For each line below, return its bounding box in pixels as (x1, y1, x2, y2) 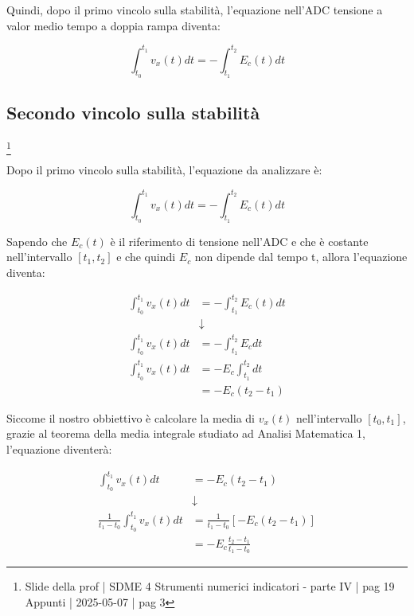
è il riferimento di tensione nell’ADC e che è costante (110, 232, 369, 249)
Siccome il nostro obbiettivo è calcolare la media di (6, 409, 256, 426)
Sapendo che (6, 232, 68, 249)
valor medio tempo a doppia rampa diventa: (6, 17, 221, 33)
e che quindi (116, 248, 176, 265)
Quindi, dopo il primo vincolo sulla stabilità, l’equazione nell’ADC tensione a (6, 2, 383, 18)
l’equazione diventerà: (6, 440, 112, 457)
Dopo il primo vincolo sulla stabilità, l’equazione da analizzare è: (6, 162, 322, 178)
